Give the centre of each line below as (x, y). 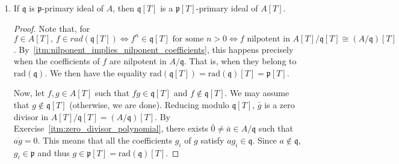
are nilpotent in (138, 61)
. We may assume (257, 93)
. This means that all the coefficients (105, 140)
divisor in (31, 116)
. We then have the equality (96, 72)
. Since (264, 140)
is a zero (280, 105)
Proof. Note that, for (52, 28)
